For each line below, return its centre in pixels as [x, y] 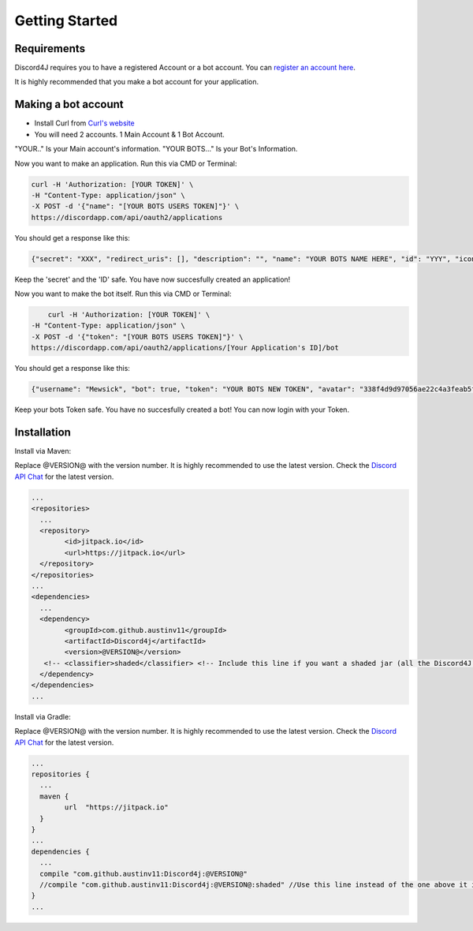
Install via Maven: [43, 451]
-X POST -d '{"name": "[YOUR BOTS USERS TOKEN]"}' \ [135, 206]
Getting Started [66, 21]
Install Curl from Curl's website [85, 123]
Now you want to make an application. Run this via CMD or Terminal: [126, 163]
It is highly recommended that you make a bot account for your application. [137, 82]
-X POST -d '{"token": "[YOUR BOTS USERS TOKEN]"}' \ [137, 337]
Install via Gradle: [43, 716]
